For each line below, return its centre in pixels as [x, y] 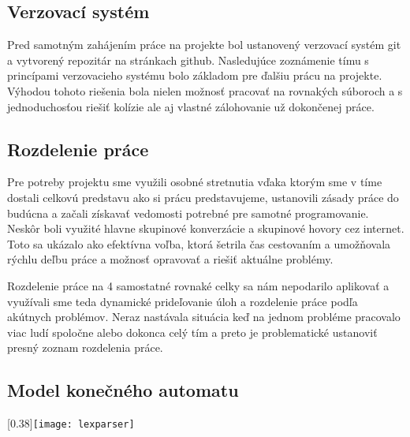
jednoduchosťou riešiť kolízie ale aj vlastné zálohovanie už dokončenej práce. [191, 106]
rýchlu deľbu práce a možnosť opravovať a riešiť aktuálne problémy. [170, 259]
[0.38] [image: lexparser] [71, 423]
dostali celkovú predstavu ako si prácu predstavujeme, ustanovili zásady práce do [203, 197]
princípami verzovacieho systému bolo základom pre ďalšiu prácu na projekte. [195, 75]
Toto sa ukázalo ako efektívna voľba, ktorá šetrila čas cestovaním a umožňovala [199, 243]
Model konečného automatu [123, 390]
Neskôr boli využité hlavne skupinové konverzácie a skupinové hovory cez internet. [206, 228]
